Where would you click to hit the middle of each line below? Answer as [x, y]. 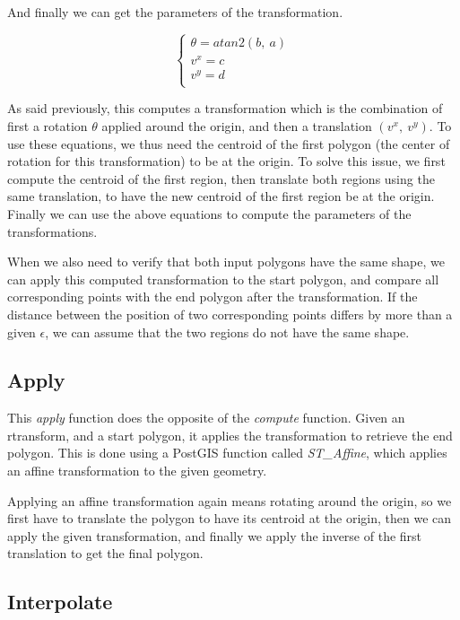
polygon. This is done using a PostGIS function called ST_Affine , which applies [227, 453]
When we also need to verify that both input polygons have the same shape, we [226, 262]
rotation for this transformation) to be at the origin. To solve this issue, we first [226, 161]
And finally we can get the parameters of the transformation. [175, 12]
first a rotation [48, 125]
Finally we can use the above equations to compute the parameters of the [209, 213]
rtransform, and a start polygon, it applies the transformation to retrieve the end [230, 435]
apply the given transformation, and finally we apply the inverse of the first [215, 535]
